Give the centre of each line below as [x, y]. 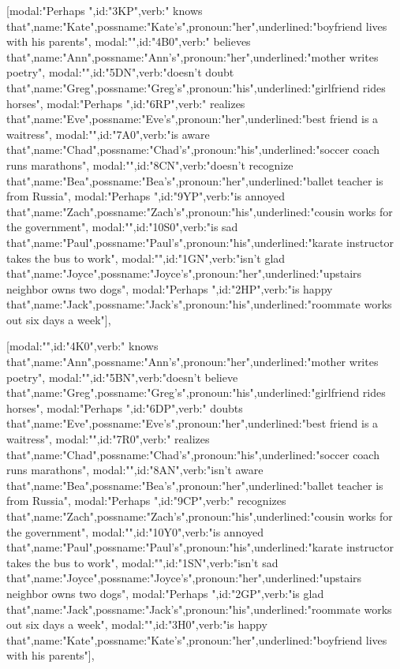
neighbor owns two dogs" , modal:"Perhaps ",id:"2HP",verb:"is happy [170, 288]
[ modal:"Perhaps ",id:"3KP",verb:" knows [105, 10]
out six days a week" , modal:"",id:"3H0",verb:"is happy [137, 624]
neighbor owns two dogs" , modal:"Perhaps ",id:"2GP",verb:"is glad [165, 593]
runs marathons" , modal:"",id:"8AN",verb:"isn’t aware [135, 470]
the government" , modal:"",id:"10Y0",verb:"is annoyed [135, 531]
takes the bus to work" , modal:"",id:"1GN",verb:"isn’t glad [146, 258]
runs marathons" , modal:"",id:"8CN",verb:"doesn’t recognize [150, 164]
